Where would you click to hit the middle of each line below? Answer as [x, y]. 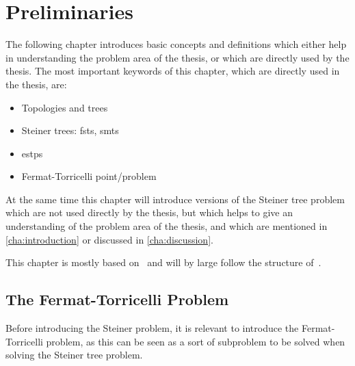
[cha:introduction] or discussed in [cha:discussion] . [109, 239]
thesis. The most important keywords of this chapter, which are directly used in [173, 71]
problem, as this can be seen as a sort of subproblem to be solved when [196, 341]
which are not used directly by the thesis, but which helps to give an [149, 212]
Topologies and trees [65, 107]
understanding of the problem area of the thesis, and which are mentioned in [167, 226]
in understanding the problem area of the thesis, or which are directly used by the [177, 57]
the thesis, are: [36, 84]
